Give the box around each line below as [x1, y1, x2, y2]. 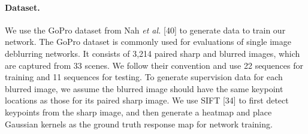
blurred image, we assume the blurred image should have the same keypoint [5, 82, 283, 95]
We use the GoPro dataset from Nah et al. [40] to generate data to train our [5, 23, 286, 36]
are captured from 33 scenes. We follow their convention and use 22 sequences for [5, 59, 303, 71]
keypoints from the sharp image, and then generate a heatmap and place [5, 105, 272, 118]
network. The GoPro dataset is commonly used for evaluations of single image [5, 35, 291, 48]
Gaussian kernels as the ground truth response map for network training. [5, 117, 273, 130]
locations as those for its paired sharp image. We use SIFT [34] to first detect [5, 94, 289, 106]
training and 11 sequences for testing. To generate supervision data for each [5, 71, 283, 83]
